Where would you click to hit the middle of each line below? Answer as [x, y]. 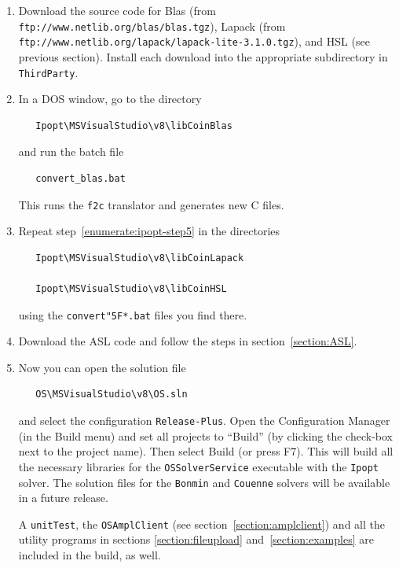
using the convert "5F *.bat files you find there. [133, 314]
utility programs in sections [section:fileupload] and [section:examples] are [196, 539]
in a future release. [63, 498]
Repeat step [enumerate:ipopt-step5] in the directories [149, 231]
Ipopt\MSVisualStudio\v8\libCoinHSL [131, 288]
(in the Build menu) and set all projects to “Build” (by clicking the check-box [205, 435]
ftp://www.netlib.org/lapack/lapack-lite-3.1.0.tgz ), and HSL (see [194, 41]
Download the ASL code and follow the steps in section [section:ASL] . [188, 341]
